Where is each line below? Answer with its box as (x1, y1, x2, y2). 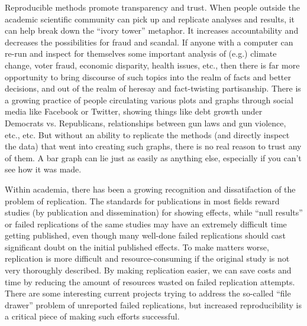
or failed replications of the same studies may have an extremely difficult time (5, 217, 287, 230)
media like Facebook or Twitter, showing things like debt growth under (5, 105, 263, 118)
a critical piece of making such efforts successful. (5, 310, 180, 322)
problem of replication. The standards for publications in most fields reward (5, 194, 280, 207)
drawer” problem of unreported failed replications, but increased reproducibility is (5, 298, 302, 311)
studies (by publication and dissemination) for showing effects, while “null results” (5, 206, 303, 219)
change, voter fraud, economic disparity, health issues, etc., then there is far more (5, 58, 300, 71)
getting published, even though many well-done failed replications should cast (5, 229, 286, 242)
